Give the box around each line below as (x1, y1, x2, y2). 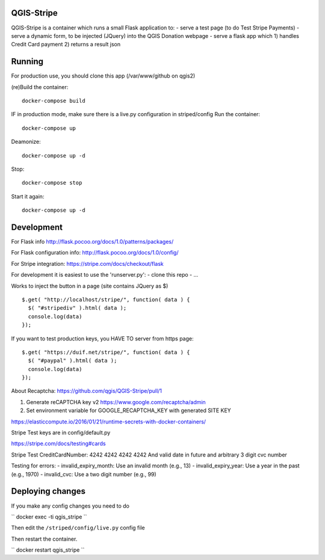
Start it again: (11, 192, 45, 200)
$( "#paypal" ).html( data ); (28, 357, 117, 364)
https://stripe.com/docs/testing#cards (11, 440, 106, 448)
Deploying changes (11, 486, 85, 496)
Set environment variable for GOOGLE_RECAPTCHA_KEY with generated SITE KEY (26, 407, 231, 414)
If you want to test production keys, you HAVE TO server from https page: (11, 334, 194, 342)
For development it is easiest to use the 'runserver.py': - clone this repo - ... (11, 271, 199, 278)
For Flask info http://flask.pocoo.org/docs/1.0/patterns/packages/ (11, 238, 174, 245)
